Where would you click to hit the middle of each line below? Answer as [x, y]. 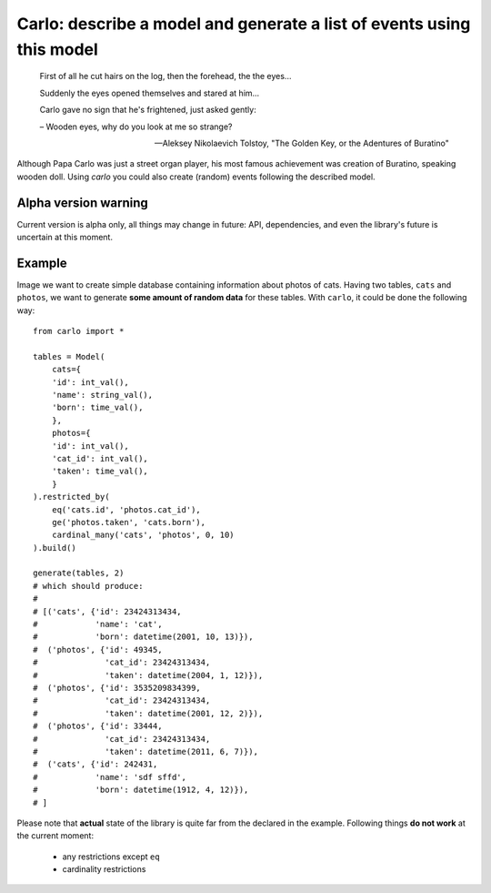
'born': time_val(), [97, 408]
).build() [55, 548]
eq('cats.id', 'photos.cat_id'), [126, 509]
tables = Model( [69, 356]
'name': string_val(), [102, 395]
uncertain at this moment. [65, 237]
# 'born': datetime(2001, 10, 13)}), [143, 637]
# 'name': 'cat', [98, 624]
